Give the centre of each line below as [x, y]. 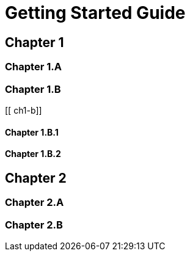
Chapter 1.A [33, 67]
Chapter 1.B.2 [33, 154]
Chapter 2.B [34, 225]
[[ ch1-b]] [24, 110]
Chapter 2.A [35, 203]
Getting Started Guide [95, 13]
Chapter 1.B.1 [32, 132]
